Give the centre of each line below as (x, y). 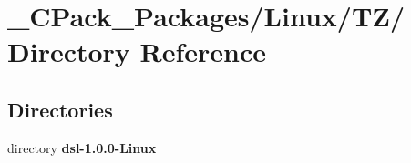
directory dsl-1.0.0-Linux (82, 147)
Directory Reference (137, 51)
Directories (60, 109)
